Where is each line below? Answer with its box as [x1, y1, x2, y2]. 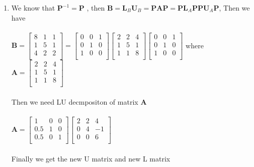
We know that [11, 3, 55, 13]
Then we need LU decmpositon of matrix [11, 96, 138, 107]
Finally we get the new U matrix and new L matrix [11, 153, 171, 163]
